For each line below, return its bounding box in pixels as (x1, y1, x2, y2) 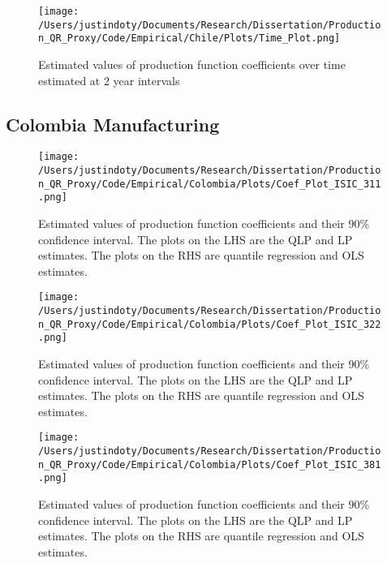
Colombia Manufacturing (6, 111, 220, 136)
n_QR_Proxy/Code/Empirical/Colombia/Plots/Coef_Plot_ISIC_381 (38, 458, 381, 471)
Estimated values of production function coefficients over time (38, 55, 346, 72)
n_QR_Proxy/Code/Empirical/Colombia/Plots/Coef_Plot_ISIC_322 (38, 318, 381, 330)
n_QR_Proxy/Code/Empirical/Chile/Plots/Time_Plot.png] (38, 32, 341, 45)
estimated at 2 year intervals (38, 71, 180, 88)
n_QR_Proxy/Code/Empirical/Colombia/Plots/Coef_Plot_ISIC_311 (38, 178, 381, 190)
